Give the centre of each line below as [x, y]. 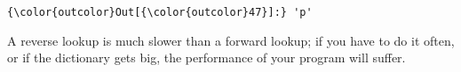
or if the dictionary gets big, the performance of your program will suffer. [207, 58]
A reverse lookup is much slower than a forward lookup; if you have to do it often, [231, 40]
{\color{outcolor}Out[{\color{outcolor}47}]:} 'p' [160, 12]
